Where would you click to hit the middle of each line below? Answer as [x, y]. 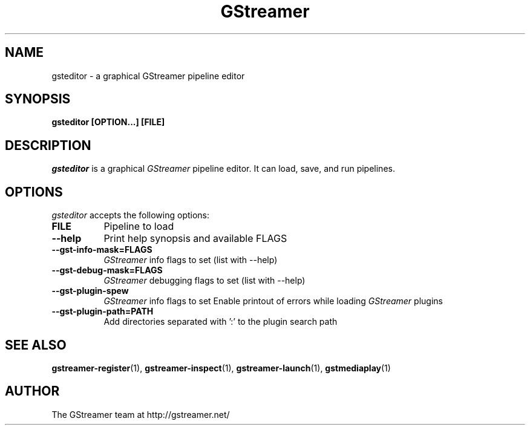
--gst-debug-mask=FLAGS [107, 270]
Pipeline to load [139, 226]
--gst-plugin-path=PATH [103, 311]
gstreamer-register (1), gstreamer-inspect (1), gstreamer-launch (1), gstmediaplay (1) [221, 368]
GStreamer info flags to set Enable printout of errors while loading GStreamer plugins [273, 301]
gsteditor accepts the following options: [131, 215]
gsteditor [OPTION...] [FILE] [108, 122]
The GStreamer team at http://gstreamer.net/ [141, 414]
